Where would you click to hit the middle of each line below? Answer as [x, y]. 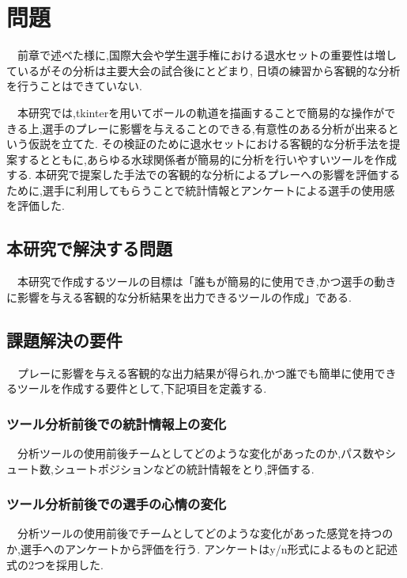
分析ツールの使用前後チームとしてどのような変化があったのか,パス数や [201, 453]
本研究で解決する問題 [89, 248]
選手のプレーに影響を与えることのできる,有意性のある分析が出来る [215, 128]
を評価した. [36, 205]
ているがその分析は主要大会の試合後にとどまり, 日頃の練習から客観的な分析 [203, 70]
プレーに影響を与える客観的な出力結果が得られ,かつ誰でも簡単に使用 [196, 373]
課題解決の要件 [64, 339]
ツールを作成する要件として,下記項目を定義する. [142, 388]
